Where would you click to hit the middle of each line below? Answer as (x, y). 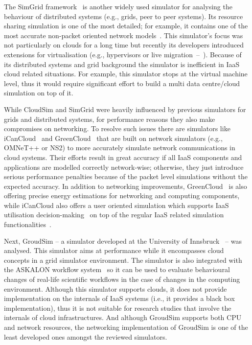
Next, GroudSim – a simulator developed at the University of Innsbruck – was (123, 241)
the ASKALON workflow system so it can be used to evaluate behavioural (117, 269)
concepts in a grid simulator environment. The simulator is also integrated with (123, 260)
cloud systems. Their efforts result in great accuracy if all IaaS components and (123, 157)
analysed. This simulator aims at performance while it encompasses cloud (114, 250)
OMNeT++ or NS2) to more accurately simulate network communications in (120, 148)
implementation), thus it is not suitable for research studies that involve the (118, 308)
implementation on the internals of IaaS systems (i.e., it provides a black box (119, 298)
